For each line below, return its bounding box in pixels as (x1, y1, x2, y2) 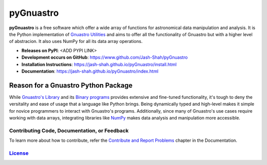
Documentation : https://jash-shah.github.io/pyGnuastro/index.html (21, 68, 159, 74)
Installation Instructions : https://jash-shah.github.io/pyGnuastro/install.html (21, 61, 177, 67)
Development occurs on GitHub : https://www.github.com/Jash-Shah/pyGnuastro (21, 54, 188, 60)
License (9, 150, 29, 157)
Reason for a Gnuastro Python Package (9, 81, 133, 89)
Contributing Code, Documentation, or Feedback (9, 127, 129, 134)
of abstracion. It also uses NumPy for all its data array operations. (9, 39, 143, 44)
